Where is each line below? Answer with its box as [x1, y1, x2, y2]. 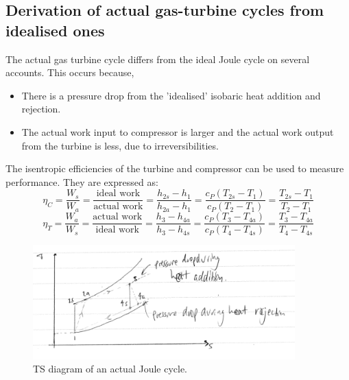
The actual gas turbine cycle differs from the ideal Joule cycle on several [5, 51, 310, 66]
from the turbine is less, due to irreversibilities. [21, 138, 219, 152]
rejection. [21, 102, 61, 116]
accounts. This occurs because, [5, 65, 134, 80]
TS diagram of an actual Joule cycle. [33, 361, 188, 376]
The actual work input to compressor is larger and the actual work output [21, 124, 334, 139]
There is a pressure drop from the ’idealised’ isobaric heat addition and [21, 88, 321, 102]
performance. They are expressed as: [5, 174, 158, 189]
